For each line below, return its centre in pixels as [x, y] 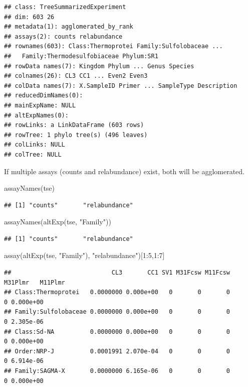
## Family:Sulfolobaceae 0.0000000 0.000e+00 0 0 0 [117, 312]
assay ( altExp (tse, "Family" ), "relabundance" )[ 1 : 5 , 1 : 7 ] [84, 255]
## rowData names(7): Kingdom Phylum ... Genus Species [99, 66]
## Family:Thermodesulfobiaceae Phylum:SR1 [81, 56]
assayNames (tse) [30, 188]
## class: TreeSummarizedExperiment [65, 7]
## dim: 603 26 [29, 17]
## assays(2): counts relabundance [63, 36]
